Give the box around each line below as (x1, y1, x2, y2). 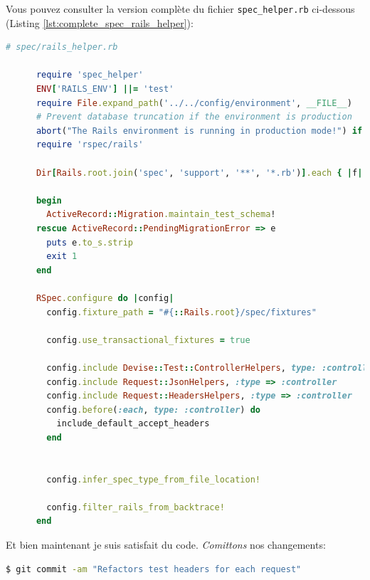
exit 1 (46, 251, 78, 262)
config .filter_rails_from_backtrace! (46, 502, 225, 512)
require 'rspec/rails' (36, 139, 144, 150)
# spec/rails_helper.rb (6, 42, 118, 53)
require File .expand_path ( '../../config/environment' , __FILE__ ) (36, 97, 352, 108)
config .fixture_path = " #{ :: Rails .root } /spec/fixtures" (46, 307, 317, 317)
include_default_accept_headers (56, 418, 210, 429)
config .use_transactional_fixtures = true (46, 334, 250, 345)
